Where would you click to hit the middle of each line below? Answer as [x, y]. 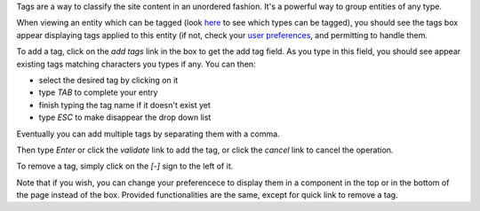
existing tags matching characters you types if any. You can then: [136, 64]
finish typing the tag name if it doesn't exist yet [124, 105]
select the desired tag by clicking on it [108, 80]
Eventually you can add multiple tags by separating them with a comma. [148, 134]
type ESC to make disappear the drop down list [125, 117]
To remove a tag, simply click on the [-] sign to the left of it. [125, 166]
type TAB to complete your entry [98, 92]
